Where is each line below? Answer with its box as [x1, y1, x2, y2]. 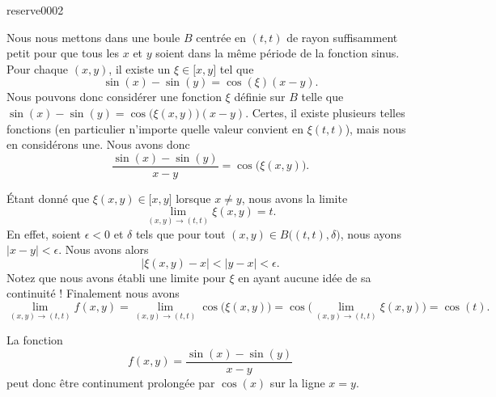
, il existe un [108, 60, 171, 77]
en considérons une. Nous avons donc [6, 136, 190, 153]
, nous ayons [340, 225, 401, 242]
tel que [219, 60, 254, 77]
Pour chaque [6, 60, 69, 77]
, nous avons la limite [241, 189, 348, 206]
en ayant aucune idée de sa [238, 268, 371, 285]
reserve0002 [6, 2, 64, 18]
